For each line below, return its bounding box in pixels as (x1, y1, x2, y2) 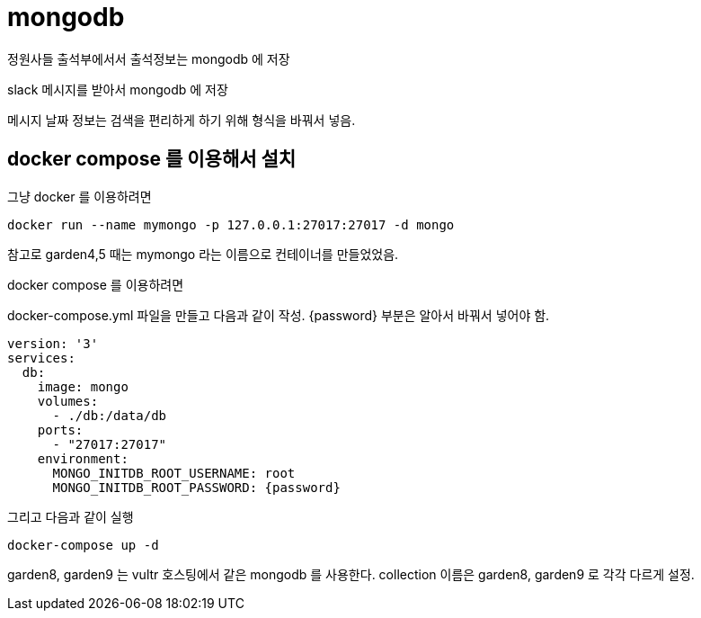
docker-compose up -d (7, 537, 159, 552)
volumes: (37, 393, 99, 408)
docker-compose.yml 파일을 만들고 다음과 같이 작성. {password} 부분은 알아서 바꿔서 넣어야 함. (7, 307, 550, 323)
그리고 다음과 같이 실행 (7, 508, 134, 524)
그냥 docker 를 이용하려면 (7, 188, 152, 204)
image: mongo (37, 379, 129, 394)
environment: (37, 451, 129, 466)
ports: (37, 422, 84, 437)
